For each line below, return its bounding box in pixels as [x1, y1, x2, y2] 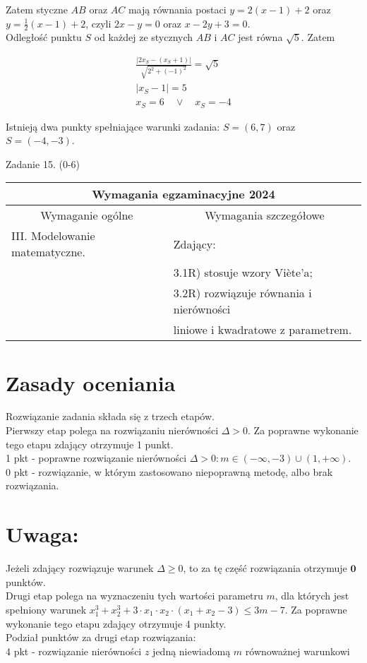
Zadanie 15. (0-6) [6, 156, 80, 171]
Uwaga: [6, 520, 79, 549]
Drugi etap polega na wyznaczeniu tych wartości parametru [6, 588, 263, 603]
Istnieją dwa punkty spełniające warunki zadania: [6, 119, 220, 133]
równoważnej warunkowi [245, 643, 350, 658]
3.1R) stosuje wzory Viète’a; [173, 264, 313, 281]
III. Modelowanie [11, 227, 95, 244]
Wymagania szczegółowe [205, 207, 325, 224]
